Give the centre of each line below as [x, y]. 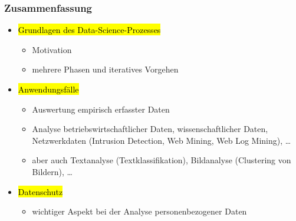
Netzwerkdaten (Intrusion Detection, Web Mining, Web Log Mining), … [162, 140]
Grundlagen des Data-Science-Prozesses [89, 30]
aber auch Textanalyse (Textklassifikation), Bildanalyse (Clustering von [162, 160]
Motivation [52, 49]
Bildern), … [52, 171]
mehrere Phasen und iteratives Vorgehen [105, 69]
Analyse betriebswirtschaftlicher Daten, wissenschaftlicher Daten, [150, 129]
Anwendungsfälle [48, 89]
